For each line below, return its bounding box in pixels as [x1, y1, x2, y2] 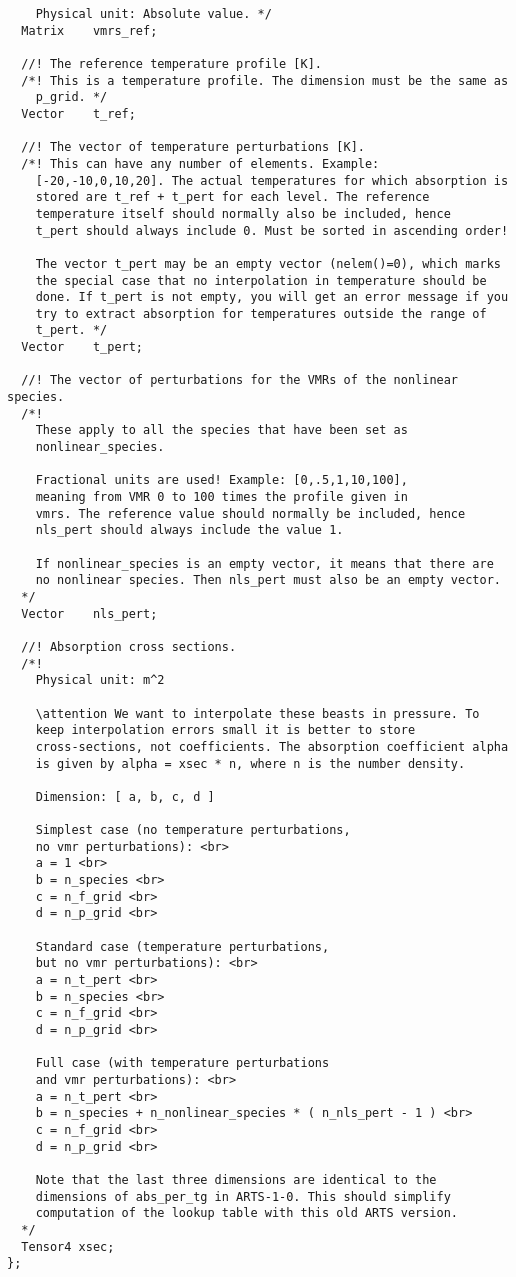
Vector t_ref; [21, 106, 136, 121]
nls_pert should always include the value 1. [35, 523, 344, 538]
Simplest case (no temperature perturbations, [35, 823, 351, 838]
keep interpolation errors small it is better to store [35, 723, 416, 738]
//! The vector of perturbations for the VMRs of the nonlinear [21, 373, 459, 388]
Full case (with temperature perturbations [35, 1056, 330, 1071]
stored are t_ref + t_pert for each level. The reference [35, 190, 430, 205]
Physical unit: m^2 [35, 673, 165, 688]
